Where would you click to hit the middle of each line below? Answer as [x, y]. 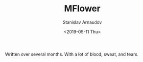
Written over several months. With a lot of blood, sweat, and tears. [72, 54]
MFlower [82, 9]
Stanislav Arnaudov [82, 22]
